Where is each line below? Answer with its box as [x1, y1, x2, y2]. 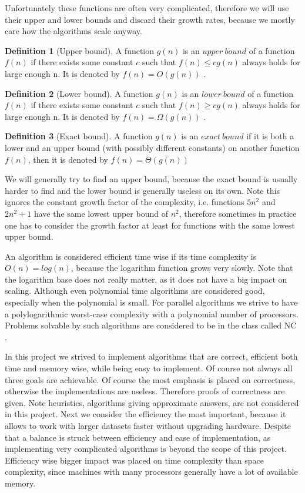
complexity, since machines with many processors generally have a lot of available [5, 465, 298, 478]
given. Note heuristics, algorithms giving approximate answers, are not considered [5, 396, 299, 408]
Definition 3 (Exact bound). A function [5, 130, 153, 142]
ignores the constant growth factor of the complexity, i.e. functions [5, 196, 244, 208]
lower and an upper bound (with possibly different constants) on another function [5, 141, 300, 153]
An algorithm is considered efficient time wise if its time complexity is [5, 250, 257, 262]
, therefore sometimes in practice [179, 207, 297, 219]
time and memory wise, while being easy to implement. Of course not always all [5, 362, 293, 374]
